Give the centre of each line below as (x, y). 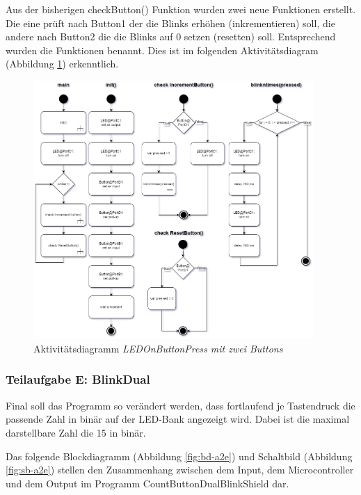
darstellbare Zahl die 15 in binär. (76, 432)
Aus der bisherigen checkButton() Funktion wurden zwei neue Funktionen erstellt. (181, 9)
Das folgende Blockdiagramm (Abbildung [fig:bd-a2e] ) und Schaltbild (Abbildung (179, 456)
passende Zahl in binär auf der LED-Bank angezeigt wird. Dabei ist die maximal (178, 419)
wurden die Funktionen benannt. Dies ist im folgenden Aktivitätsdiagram (162, 50)
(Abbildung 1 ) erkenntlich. (62, 64)
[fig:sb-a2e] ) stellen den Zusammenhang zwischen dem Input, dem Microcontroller (180, 470)
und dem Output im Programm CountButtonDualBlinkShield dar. (147, 483)
